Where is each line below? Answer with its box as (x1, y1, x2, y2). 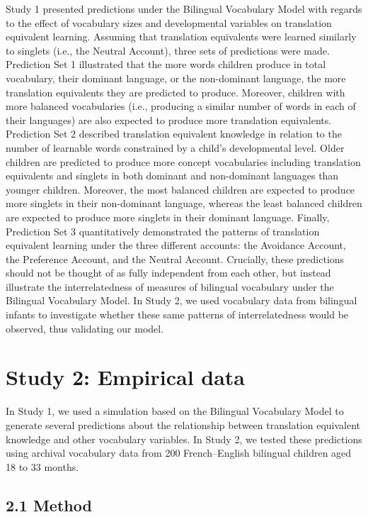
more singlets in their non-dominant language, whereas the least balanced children (6, 196, 362, 211)
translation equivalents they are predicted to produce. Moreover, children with (6, 84, 345, 99)
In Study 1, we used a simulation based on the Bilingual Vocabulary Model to (6, 404, 344, 418)
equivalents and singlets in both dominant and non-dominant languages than (6, 168, 339, 183)
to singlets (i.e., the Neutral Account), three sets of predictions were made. (6, 43, 330, 57)
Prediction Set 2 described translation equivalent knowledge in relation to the (6, 126, 342, 141)
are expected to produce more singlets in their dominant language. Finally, (6, 209, 330, 224)
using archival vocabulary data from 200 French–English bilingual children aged (6, 445, 352, 460)
